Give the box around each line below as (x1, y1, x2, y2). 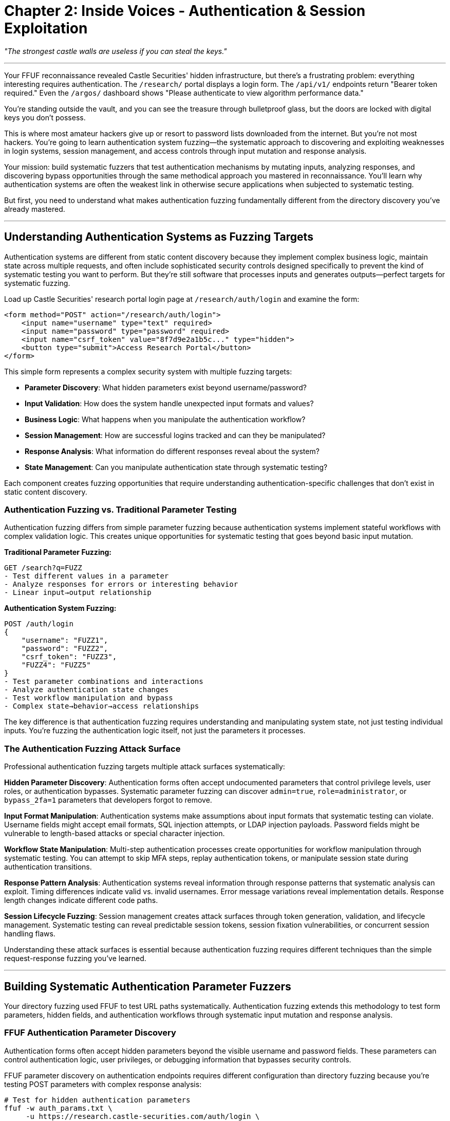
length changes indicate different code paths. (4, 896, 158, 905)
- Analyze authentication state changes (4, 685, 169, 694)
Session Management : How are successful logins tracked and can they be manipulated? (25, 430, 326, 440)
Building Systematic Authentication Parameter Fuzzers (4, 980, 291, 993)
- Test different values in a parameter (4, 572, 169, 581)
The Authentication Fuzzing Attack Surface (4, 743, 181, 754)
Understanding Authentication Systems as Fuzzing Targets (4, 230, 313, 244)
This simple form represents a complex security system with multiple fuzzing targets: (4, 367, 292, 376)
